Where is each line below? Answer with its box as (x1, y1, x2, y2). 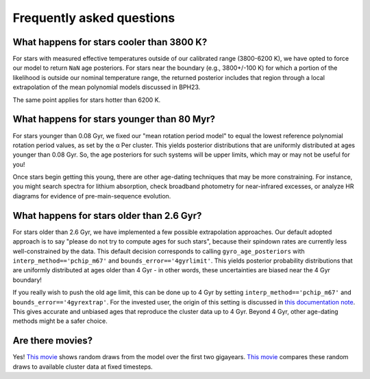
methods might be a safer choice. (12, 317, 108, 325)
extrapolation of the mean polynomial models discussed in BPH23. (12, 83, 201, 92)
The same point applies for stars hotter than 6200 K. (12, 96, 161, 104)
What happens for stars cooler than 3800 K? (12, 36, 208, 48)
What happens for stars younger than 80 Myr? (12, 114, 216, 125)
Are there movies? (12, 335, 93, 347)
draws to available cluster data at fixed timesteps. (12, 363, 153, 371)
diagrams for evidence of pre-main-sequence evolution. (12, 192, 171, 200)
